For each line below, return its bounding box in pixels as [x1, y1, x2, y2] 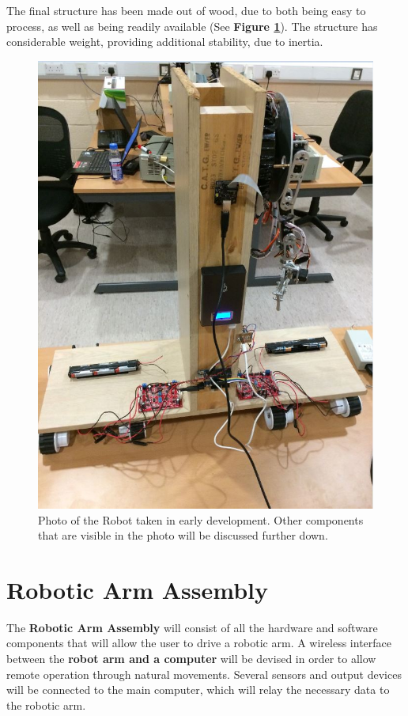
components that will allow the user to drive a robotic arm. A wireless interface [6, 635, 392, 651]
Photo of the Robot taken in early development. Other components [38, 511, 364, 528]
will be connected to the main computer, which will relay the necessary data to [6, 681, 390, 698]
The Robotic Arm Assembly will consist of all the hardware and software [6, 619, 378, 635]
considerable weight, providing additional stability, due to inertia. [6, 33, 323, 50]
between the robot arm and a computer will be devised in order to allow [6, 650, 376, 667]
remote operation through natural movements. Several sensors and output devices [6, 665, 402, 682]
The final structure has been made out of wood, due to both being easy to [6, 2, 366, 18]
